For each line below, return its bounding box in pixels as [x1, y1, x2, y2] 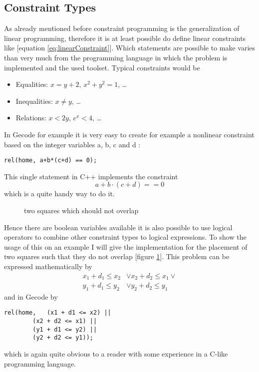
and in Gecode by [4, 291, 58, 302]
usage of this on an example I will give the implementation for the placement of [4, 241, 248, 252]
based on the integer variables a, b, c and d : [4, 139, 141, 149]
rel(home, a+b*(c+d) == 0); [4, 157, 97, 164]
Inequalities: [15, 95, 53, 106]
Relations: [15, 112, 46, 123]
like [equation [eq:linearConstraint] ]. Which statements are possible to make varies [4, 42, 256, 53]
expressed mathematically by [4, 261, 92, 271]
